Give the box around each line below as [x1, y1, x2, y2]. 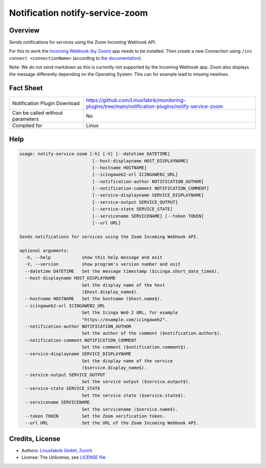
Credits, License [9, 434, 61, 443]
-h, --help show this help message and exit [25, 254, 163, 260]
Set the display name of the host [81, 282, 165, 288]
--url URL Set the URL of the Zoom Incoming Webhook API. [25, 420, 199, 426]
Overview [9, 26, 40, 35]
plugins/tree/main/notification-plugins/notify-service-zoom [86, 103, 223, 109]
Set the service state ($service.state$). [81, 393, 186, 398]
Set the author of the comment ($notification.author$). [81, 330, 223, 336]
